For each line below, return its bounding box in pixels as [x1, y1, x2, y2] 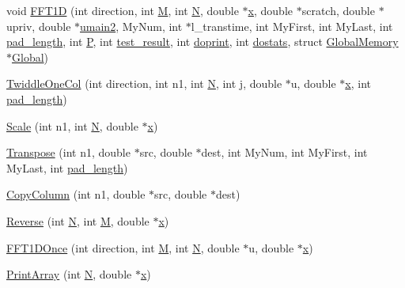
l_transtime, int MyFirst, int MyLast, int [191, 17, 393, 34]
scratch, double [301, 2, 375, 18]
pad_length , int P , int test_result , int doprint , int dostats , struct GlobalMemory [6, 33, 399, 50]
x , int [345, 75, 371, 92]
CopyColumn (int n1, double [6, 186, 146, 203]
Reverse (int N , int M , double [6, 212, 150, 229]
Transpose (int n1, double [6, 144, 131, 161]
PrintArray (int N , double [6, 266, 132, 282]
